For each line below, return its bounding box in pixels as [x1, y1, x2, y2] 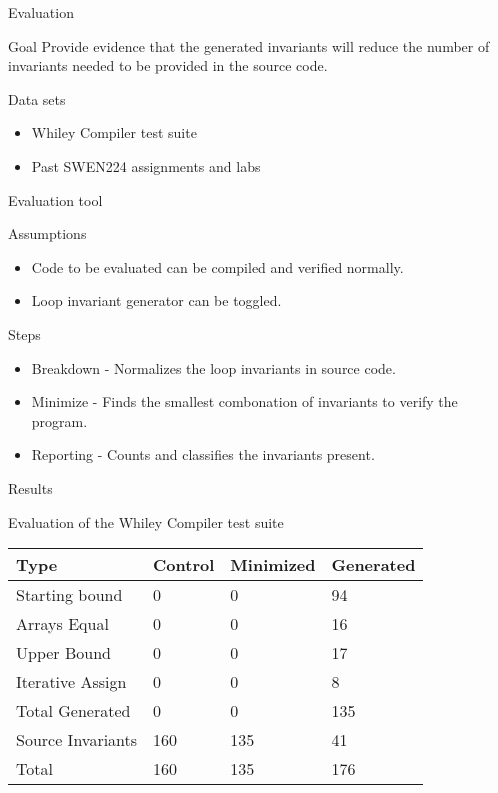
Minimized [230, 553, 316, 577]
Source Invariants [16, 728, 138, 752]
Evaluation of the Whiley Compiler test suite [8, 511, 284, 532]
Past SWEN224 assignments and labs [31, 155, 261, 176]
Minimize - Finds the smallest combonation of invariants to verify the [31, 391, 458, 412]
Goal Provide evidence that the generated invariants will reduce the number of [8, 35, 490, 56]
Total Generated [16, 699, 131, 723]
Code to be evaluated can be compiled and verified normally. [31, 256, 404, 277]
